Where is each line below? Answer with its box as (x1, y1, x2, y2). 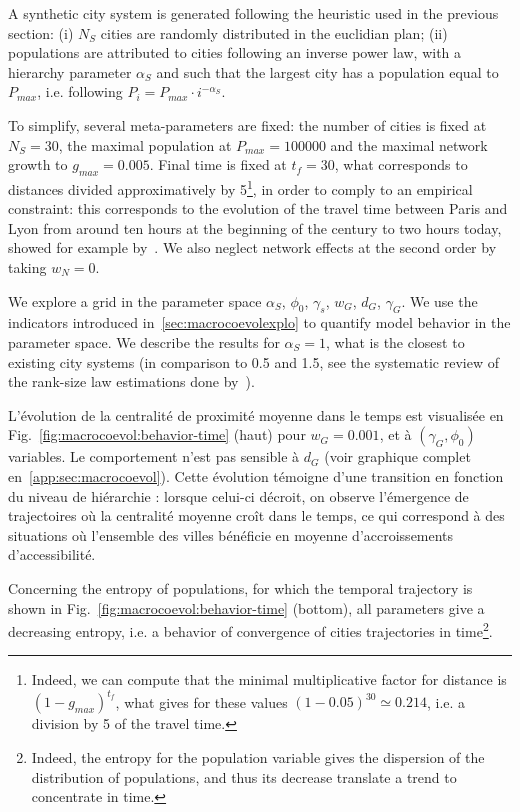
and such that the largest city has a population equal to (156, 61, 499, 82)
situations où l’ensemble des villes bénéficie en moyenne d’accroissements (8, 524, 454, 545)
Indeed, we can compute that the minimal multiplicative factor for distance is (31, 669, 507, 690)
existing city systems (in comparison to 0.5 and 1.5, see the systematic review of (8, 351, 500, 372)
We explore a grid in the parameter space (8, 290, 262, 311)
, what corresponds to (334, 154, 468, 175)
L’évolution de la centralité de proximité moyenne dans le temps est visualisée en (8, 404, 504, 425)
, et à (379, 424, 412, 445)
